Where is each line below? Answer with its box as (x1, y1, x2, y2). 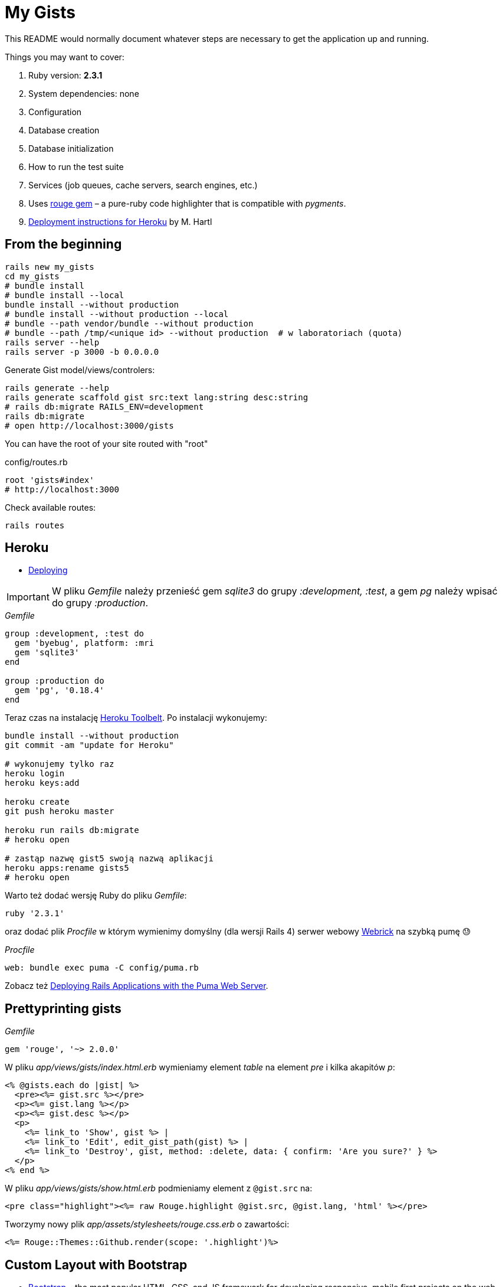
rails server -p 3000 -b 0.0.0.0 (5, 347, 159, 357)
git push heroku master (5, 806, 114, 816)
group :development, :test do (5, 629, 145, 639)
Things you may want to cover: (5, 51, 124, 62)
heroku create (5, 797, 70, 807)
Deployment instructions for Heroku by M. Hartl (28, 216, 212, 227)
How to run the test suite (28, 161, 124, 172)
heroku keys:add (5, 778, 80, 788)
